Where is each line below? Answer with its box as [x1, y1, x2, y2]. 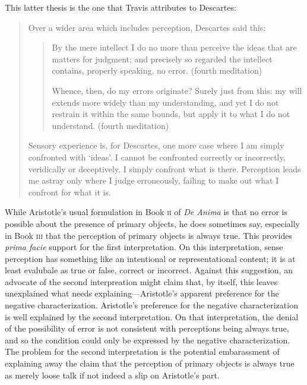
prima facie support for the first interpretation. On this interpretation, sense [5, 241, 283, 253]
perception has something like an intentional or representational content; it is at [5, 252, 296, 264]
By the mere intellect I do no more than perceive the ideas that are [52, 41, 297, 53]
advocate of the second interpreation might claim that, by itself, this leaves [5, 275, 278, 288]
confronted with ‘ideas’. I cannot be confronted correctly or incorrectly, [28, 150, 286, 163]
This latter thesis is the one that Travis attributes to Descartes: [5, 1, 236, 13]
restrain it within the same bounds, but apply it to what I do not [52, 108, 290, 120]
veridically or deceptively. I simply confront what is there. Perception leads [28, 162, 301, 175]
